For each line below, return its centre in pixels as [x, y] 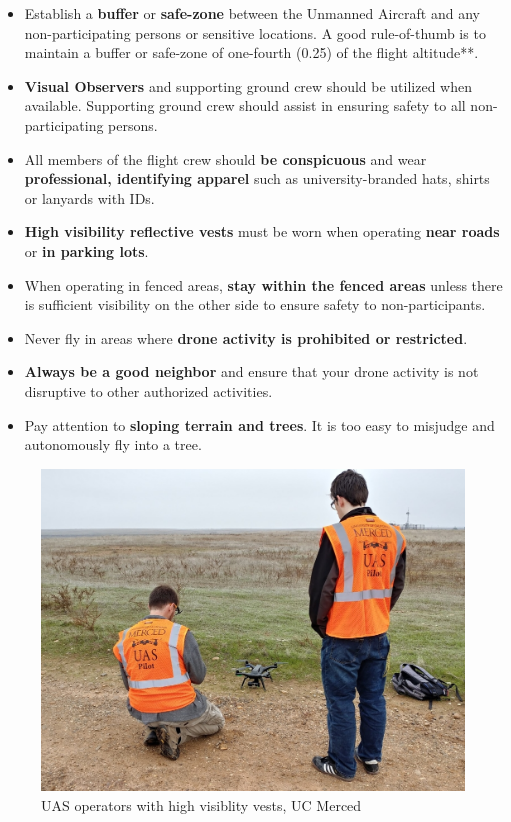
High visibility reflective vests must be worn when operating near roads [262, 231]
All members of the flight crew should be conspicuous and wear [225, 158]
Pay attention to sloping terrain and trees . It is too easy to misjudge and [259, 424]
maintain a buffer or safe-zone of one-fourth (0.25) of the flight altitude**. [251, 52]
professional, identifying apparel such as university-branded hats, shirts [257, 178]
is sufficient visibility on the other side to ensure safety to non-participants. [255, 304]
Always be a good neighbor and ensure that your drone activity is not [251, 371]
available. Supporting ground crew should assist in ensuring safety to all [245, 105]
